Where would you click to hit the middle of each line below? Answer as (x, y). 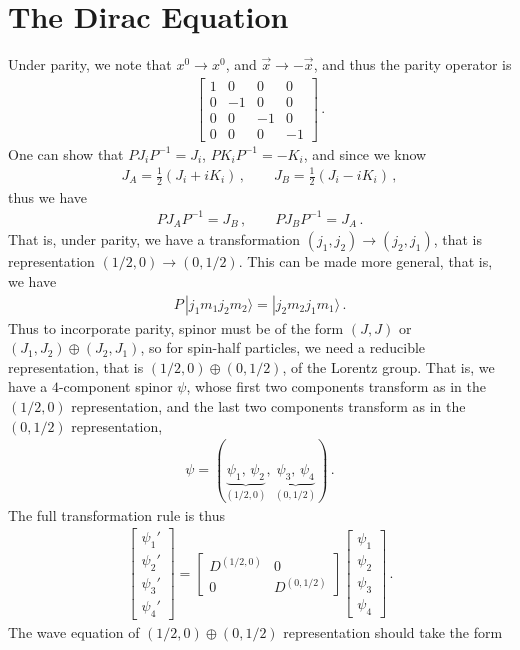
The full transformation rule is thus (116, 514)
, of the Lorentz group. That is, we (388, 366)
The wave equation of (74, 631)
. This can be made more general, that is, (365, 261)
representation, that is (76, 366)
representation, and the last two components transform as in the (268, 406)
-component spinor (115, 386)
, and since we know (365, 153)
